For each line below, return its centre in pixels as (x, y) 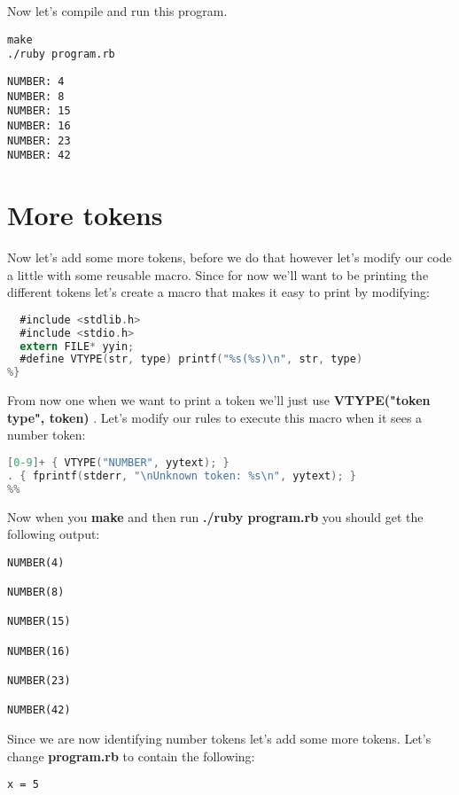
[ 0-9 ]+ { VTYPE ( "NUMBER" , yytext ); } (118, 462)
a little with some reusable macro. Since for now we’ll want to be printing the (218, 274)
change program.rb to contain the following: (131, 756)
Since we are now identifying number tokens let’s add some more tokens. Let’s (219, 738)
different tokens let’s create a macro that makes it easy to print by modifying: (218, 292)
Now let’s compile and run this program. (117, 11)
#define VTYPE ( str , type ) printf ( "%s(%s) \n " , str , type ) (191, 359)
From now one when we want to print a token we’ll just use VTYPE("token (219, 400)
